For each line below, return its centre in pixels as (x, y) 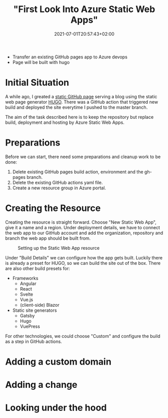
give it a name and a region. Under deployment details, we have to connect (83, 227)
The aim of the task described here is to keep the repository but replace (79, 117)
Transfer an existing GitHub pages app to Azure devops (70, 57)
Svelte (27, 294)
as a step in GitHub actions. (34, 341)
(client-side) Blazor (40, 305)
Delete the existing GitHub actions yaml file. (57, 182)
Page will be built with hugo (41, 62)
